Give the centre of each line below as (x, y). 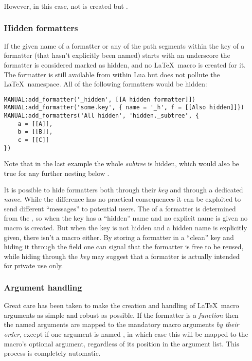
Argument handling (43, 287)
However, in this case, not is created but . (66, 6)
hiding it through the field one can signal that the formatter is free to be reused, (124, 247)
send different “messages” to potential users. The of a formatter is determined (120, 208)
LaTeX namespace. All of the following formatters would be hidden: (106, 84)
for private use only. (34, 266)
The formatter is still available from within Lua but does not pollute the (112, 74)
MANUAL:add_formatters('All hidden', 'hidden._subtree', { (101, 116)
